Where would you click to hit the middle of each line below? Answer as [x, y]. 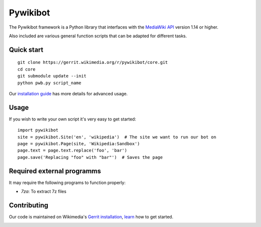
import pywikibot [38, 130]
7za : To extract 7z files [44, 192]
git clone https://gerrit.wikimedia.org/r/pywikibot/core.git [93, 62]
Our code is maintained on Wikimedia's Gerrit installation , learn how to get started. [91, 217]
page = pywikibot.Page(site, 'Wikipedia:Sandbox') [79, 144]
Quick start [26, 50]
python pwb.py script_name [50, 83]
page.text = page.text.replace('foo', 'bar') [72, 151]
